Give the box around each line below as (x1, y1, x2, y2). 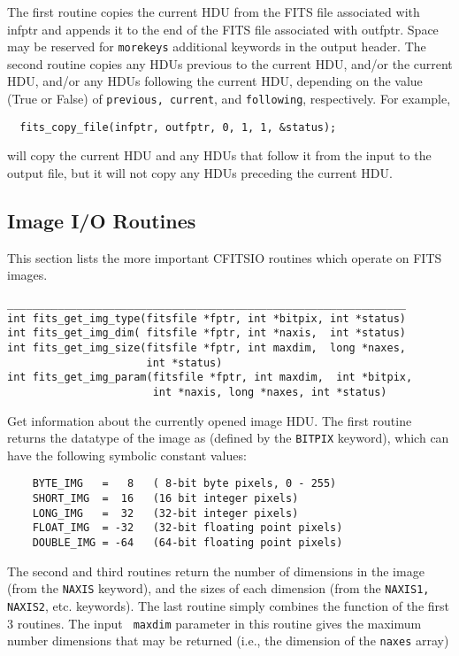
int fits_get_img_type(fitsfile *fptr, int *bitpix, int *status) (7, 312, 407, 325)
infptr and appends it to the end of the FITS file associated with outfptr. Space (7, 19, 439, 38)
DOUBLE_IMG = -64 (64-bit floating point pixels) (32, 536, 343, 549)
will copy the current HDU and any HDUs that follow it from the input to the (7, 146, 432, 165)
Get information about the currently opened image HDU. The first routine (7, 411, 412, 429)
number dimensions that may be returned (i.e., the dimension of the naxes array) (7, 631, 449, 650)
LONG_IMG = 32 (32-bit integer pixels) (32, 506, 299, 520)
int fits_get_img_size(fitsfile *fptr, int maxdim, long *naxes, (7, 341, 407, 354)
